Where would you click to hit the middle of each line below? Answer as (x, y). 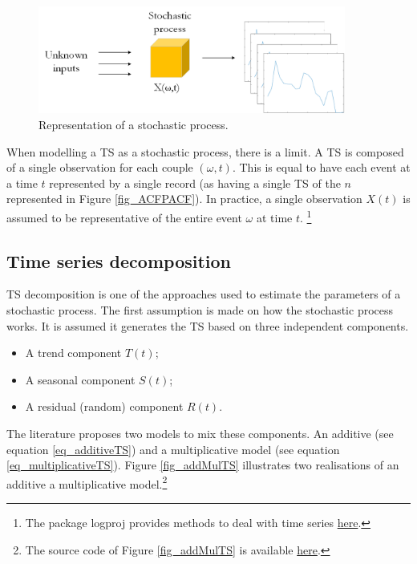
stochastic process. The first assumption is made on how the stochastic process (200, 310)
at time (274, 217)
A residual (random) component (104, 406)
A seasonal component (80, 379)
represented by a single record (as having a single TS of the (195, 183)
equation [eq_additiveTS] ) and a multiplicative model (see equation (173, 449)
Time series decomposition (119, 260)
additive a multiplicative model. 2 (87, 482)
